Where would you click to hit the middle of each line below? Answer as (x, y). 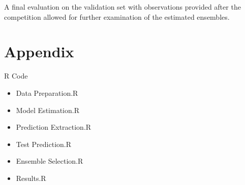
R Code (16, 76)
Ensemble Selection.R (50, 161)
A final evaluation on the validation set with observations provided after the (122, 7)
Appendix (39, 51)
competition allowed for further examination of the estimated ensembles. (117, 16)
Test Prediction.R (44, 144)
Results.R (31, 178)
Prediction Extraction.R (54, 127)
